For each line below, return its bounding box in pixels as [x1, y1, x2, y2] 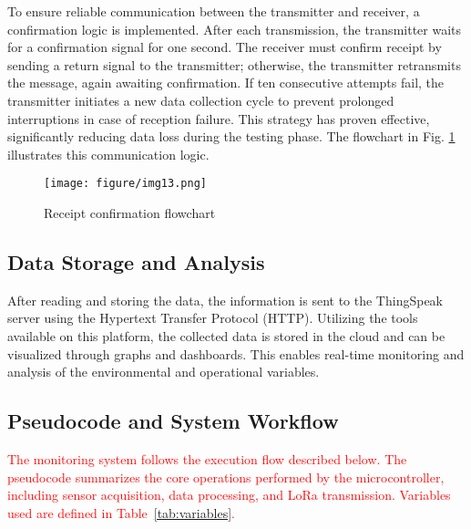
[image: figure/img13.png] [44, 177, 207, 191]
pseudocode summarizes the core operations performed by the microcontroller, [7, 467, 445, 486]
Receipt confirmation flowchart [44, 203, 216, 222]
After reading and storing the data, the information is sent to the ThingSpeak [7, 290, 443, 309]
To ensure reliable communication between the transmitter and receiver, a [7, 2, 420, 20]
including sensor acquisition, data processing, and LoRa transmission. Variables [7, 485, 451, 504]
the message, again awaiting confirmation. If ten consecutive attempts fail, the [7, 73, 445, 92]
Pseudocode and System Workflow [7, 407, 339, 435]
